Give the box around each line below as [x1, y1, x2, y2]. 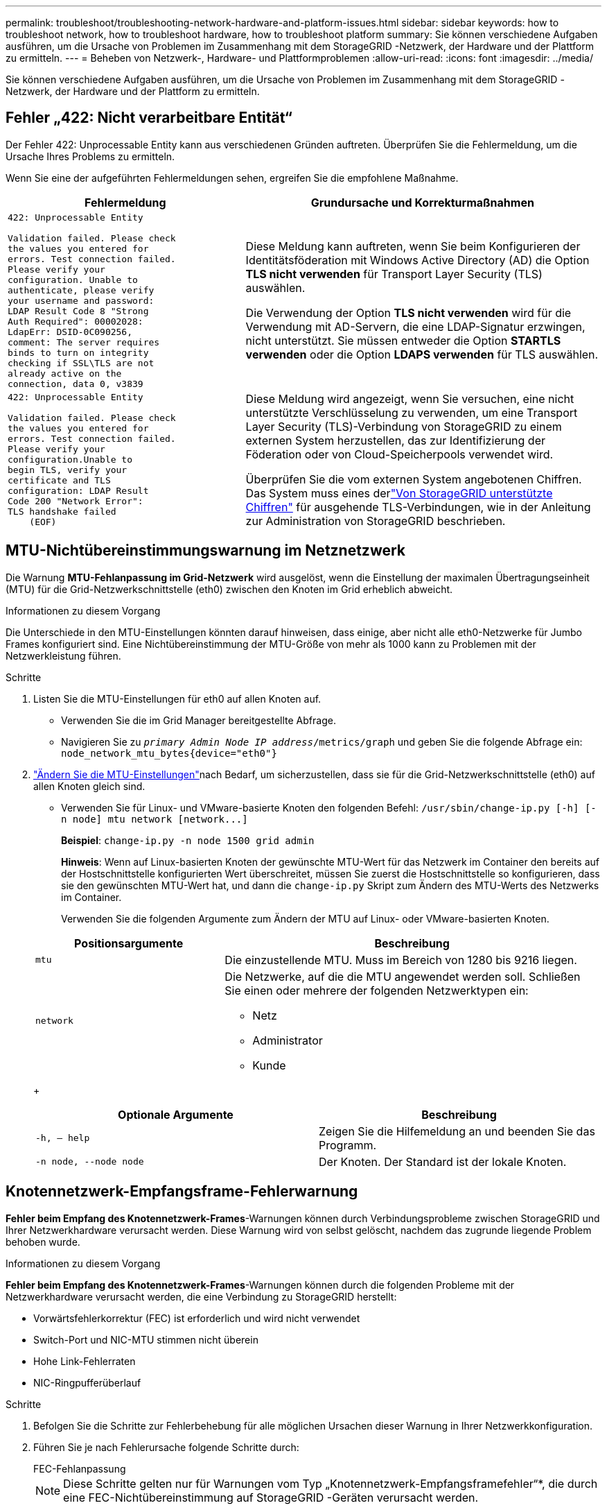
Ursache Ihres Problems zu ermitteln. [6, 150, 175, 162]
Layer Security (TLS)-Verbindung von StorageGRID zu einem [245, 419, 562, 434]
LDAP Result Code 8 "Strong [8, 305, 149, 316]
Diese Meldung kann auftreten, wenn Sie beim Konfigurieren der [245, 239, 581, 254]
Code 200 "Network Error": [8, 496, 143, 507]
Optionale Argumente [118, 1107, 234, 1122]
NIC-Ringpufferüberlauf [33, 1376, 141, 1389]
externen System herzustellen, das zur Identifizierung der [245, 433, 546, 447]
